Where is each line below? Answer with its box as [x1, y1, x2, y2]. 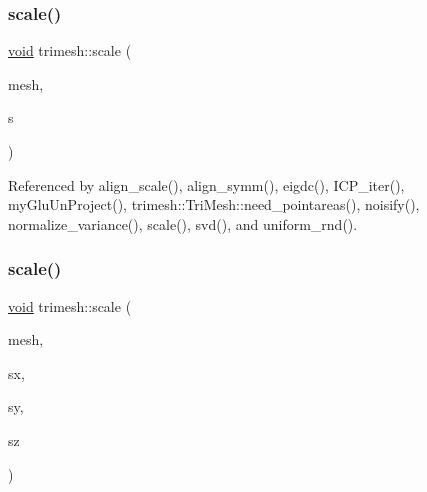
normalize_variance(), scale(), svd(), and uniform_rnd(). [8, 213, 358, 234]
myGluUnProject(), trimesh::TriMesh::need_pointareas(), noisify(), [8, 194, 420, 215]
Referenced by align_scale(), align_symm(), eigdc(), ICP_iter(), [8, 174, 405, 195]
